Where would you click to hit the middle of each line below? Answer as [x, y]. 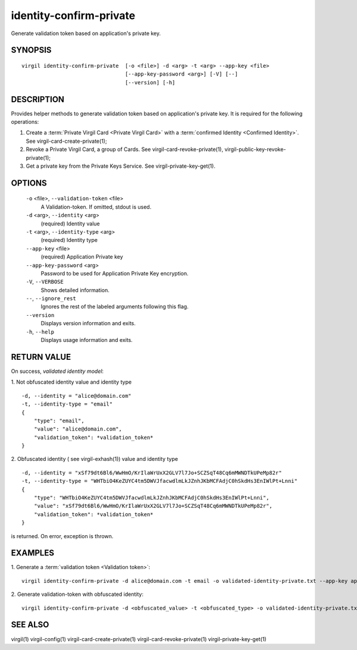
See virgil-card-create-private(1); [66, 141]
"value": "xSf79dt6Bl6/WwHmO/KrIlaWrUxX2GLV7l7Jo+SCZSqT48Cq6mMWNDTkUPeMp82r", [153, 506]
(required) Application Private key [82, 257]
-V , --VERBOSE [45, 282]
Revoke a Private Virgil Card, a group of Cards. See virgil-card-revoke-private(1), [124, 149]
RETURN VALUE [41, 357]
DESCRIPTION [38, 99]
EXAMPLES [33, 553]
